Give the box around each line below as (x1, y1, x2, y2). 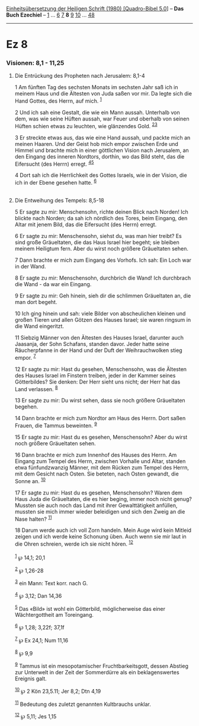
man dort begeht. (14, 299, 57, 306)
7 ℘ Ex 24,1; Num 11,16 (14, 635, 69, 643)
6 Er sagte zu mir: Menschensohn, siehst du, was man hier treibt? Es (14, 233, 182, 240)
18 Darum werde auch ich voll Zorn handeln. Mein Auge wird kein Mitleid (14, 527, 191, 534)
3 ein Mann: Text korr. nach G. (14, 579, 88, 587)
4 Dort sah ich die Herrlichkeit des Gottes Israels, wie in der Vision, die (14, 172, 188, 179)
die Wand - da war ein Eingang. (14, 281, 92, 288)
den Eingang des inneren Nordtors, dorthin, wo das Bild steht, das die (14, 153, 185, 160)
